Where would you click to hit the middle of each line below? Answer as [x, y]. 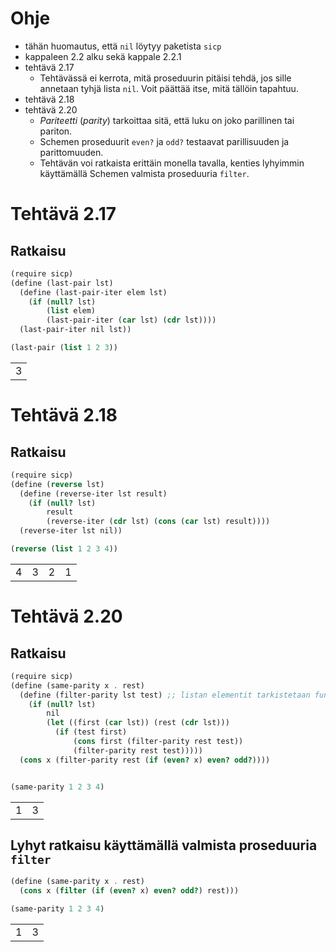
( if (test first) [91, 732]
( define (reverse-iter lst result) [93, 493]
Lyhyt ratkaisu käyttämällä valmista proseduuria [164, 845]
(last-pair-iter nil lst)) [75, 330]
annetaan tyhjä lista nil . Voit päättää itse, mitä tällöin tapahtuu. [169, 88]
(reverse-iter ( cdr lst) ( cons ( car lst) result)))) [158, 522]
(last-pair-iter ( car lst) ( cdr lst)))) [131, 320]
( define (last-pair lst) [62, 283]
